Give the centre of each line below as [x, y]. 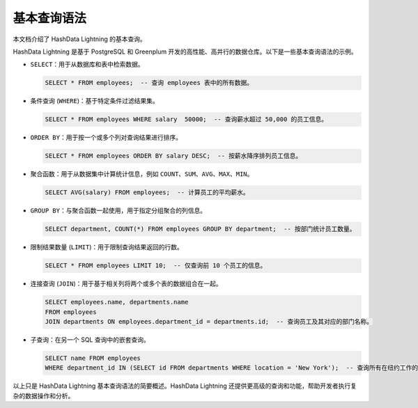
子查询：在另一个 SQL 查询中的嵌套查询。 [90, 339]
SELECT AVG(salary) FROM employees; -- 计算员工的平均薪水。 [147, 193]
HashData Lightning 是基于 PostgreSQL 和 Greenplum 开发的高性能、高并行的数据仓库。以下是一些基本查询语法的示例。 [185, 52]
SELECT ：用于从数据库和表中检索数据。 [87, 64]
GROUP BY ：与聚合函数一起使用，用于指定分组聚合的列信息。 [118, 211]
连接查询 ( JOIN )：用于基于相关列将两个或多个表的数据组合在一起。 [126, 284]
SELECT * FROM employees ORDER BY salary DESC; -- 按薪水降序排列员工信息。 [173, 156]
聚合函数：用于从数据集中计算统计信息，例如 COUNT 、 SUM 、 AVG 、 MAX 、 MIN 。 [142, 174]
